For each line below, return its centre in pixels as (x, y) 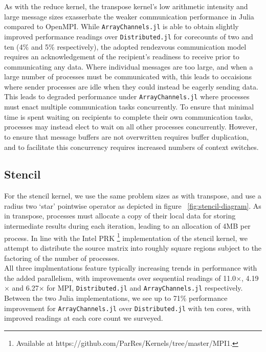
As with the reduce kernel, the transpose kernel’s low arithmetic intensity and (126, 6)
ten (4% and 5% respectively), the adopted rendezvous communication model (125, 46)
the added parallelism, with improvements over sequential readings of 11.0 (120, 278)
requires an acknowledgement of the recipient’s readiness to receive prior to (122, 57)
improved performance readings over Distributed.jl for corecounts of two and (129, 36)
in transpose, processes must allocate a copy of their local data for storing (120, 216)
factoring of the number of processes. (62, 258)
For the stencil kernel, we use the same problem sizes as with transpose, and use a (133, 196)
